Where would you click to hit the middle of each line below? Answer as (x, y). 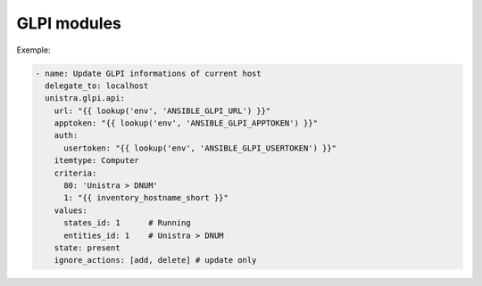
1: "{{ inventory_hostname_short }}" (146, 198)
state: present (87, 248)
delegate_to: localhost (97, 86)
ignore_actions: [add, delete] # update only (155, 260)
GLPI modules (69, 23)
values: (71, 210)
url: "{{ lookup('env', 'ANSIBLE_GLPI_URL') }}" (162, 110)
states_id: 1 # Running (127, 223)
